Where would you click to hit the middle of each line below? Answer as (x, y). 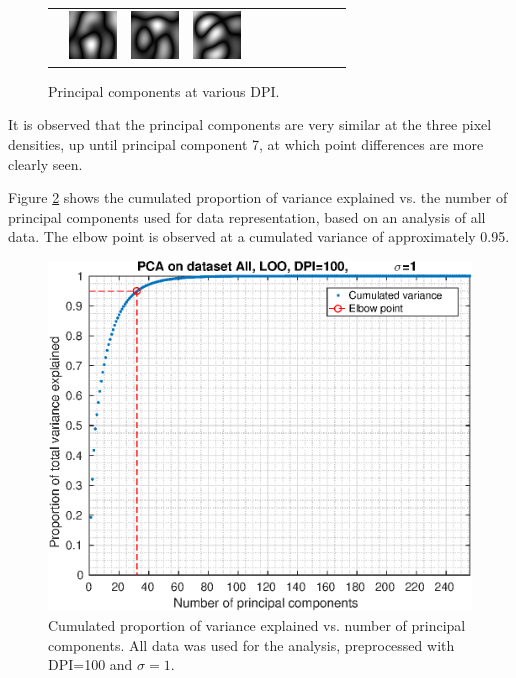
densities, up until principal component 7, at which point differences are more (246, 144)
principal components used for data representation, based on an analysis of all (247, 216)
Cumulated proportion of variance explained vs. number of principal (257, 624)
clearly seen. (45, 163)
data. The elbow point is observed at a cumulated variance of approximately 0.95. (259, 236)
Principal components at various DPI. (164, 90)
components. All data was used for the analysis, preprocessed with (251, 644)
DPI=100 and (90, 664)
